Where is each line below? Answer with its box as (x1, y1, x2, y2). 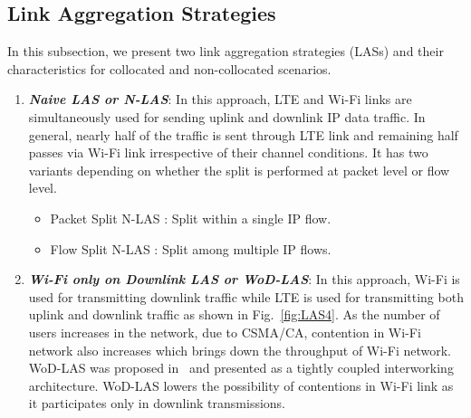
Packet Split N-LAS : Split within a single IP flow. (50, 208, 332, 227)
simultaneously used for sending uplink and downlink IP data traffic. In (28, 107, 426, 126)
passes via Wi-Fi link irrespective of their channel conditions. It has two (28, 143, 428, 162)
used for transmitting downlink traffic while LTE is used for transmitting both (28, 287, 464, 306)
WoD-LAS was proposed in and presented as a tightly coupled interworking (28, 358, 454, 377)
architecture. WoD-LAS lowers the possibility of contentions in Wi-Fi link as (28, 375, 454, 394)
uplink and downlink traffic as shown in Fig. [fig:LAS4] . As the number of (28, 305, 440, 324)
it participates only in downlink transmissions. (28, 394, 286, 413)
